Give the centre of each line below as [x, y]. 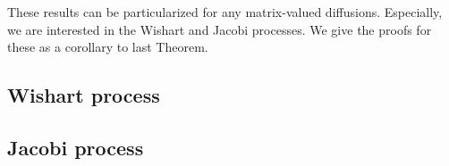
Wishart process [84, 95]
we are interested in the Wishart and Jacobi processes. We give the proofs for [220, 29]
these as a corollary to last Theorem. [108, 47]
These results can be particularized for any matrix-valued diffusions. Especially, [225, 12]
